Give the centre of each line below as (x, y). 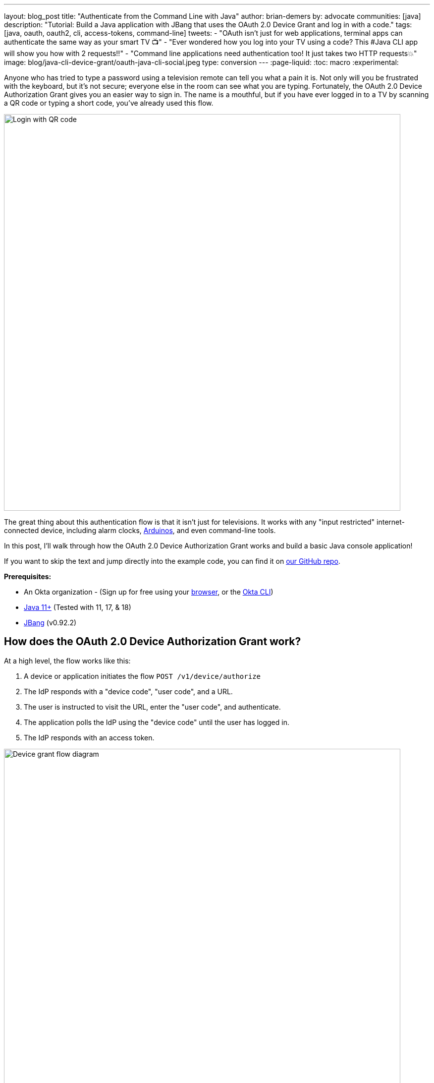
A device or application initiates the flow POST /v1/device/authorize (142, 676)
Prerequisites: (28, 576)
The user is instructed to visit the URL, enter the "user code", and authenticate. (152, 707)
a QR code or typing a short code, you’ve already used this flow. (109, 103)
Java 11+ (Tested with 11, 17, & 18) (78, 607)
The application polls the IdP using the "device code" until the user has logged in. (157, 722)
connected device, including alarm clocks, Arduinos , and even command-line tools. (140, 530)
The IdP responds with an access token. (89, 737)
